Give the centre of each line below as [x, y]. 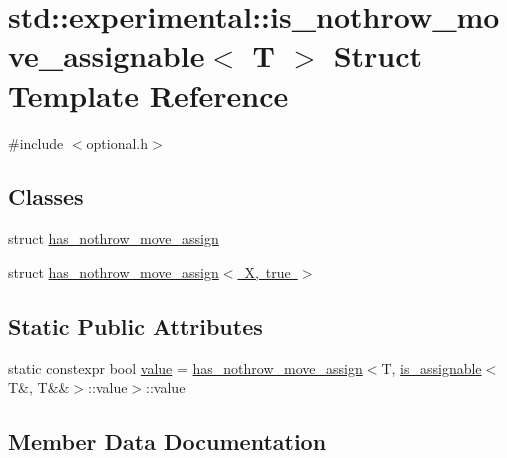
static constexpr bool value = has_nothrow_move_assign [185, 367]
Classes [46, 196]
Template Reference [148, 94]
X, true [267, 271]
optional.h [117, 142]
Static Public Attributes [135, 325]
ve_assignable [106, 55]
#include [36, 142]
